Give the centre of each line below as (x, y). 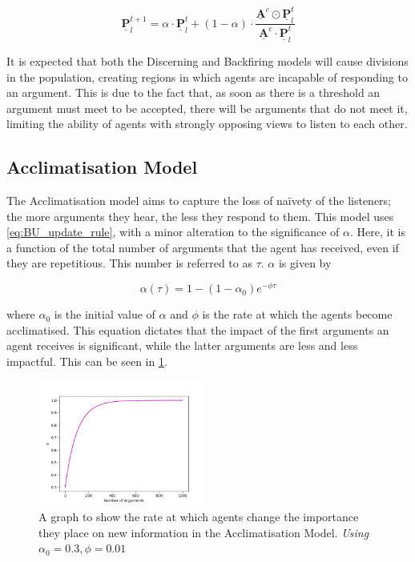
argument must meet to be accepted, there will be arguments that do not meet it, (207, 108)
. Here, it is (378, 232)
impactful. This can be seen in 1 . (87, 361)
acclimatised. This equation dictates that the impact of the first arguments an (198, 329)
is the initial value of (105, 314)
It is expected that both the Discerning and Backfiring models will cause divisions (207, 60)
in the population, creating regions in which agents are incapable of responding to (207, 76)
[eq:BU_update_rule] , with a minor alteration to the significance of (173, 232)
